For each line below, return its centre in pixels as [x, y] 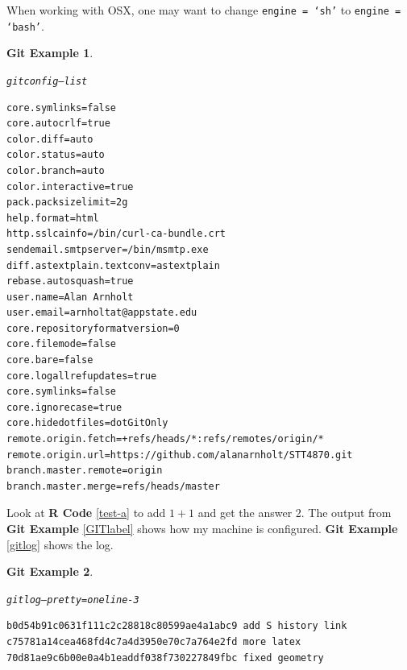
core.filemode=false [62, 344]
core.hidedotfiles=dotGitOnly [87, 423]
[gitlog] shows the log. [60, 544]
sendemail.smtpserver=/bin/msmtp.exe [108, 249]
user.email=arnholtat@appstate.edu [102, 313]
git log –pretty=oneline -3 [73, 600]
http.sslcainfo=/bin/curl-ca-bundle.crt [116, 234]
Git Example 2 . [50, 571]
